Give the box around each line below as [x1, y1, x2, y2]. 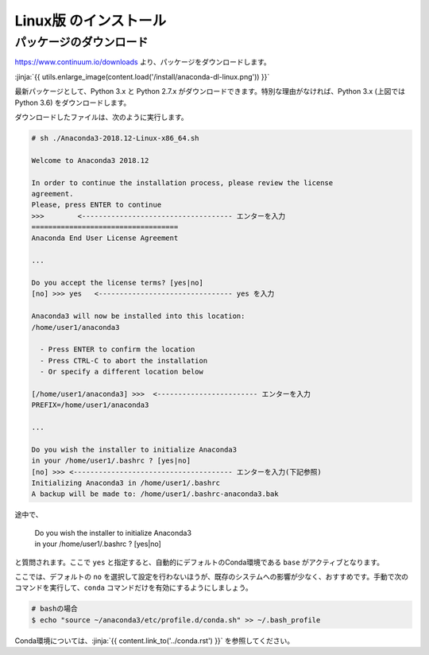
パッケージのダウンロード [14, 35, 149, 49]
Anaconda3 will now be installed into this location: [31, 312, 245, 321]
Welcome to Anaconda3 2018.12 [31, 156, 149, 165]
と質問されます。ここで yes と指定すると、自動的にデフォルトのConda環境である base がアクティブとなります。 [14, 557, 385, 567]
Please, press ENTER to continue [31, 200, 162, 210]
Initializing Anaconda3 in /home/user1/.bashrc [31, 479, 220, 488]
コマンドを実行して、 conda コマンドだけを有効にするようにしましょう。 [14, 583, 253, 592]
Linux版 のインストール [14, 12, 167, 29]
